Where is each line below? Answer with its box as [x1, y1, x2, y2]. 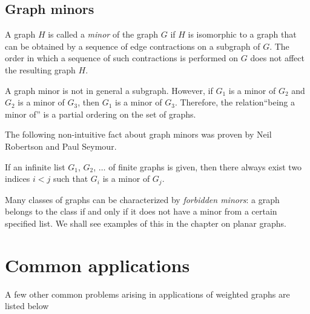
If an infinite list [5, 160, 65, 173]
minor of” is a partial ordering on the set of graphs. [5, 107, 196, 120]
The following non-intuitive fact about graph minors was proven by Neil [5, 128, 272, 141]
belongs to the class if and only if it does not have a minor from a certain [5, 205, 277, 218]
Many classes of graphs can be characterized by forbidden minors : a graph [5, 193, 280, 205]
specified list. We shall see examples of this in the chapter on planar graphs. [5, 216, 286, 229]
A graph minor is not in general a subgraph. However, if [5, 84, 213, 96]
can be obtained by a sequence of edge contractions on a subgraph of [5, 39, 260, 52]
